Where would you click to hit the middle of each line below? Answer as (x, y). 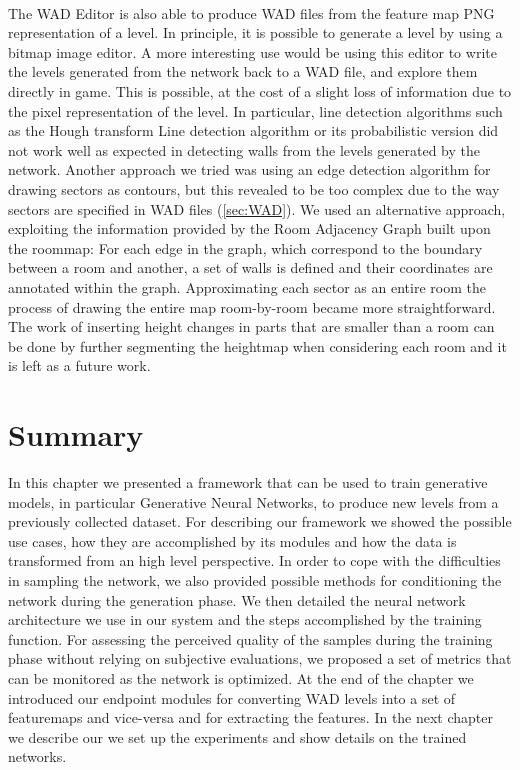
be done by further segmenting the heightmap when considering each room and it (257, 345)
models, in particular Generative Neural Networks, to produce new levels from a (253, 501)
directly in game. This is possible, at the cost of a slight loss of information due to (260, 90)
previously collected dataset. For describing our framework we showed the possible (260, 521)
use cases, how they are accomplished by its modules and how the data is (232, 540)
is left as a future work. (79, 365)
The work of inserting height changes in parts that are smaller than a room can (251, 326)
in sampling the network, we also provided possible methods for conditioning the (255, 579)
